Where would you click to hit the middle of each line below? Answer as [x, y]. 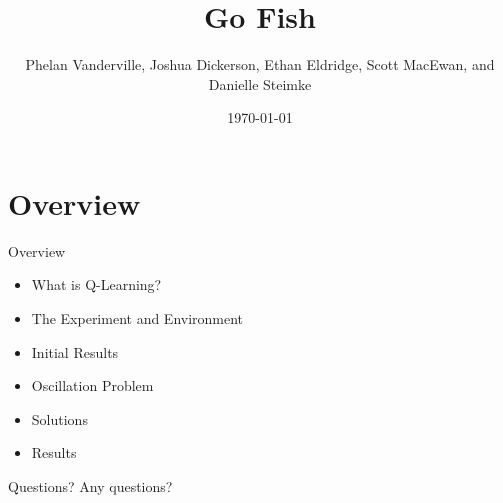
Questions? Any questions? [90, 486]
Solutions [59, 418]
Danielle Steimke [260, 83]
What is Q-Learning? [96, 284]
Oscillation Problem [92, 385]
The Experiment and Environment [137, 318]
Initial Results [75, 351]
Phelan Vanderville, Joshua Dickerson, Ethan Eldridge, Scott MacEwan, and [260, 64]
